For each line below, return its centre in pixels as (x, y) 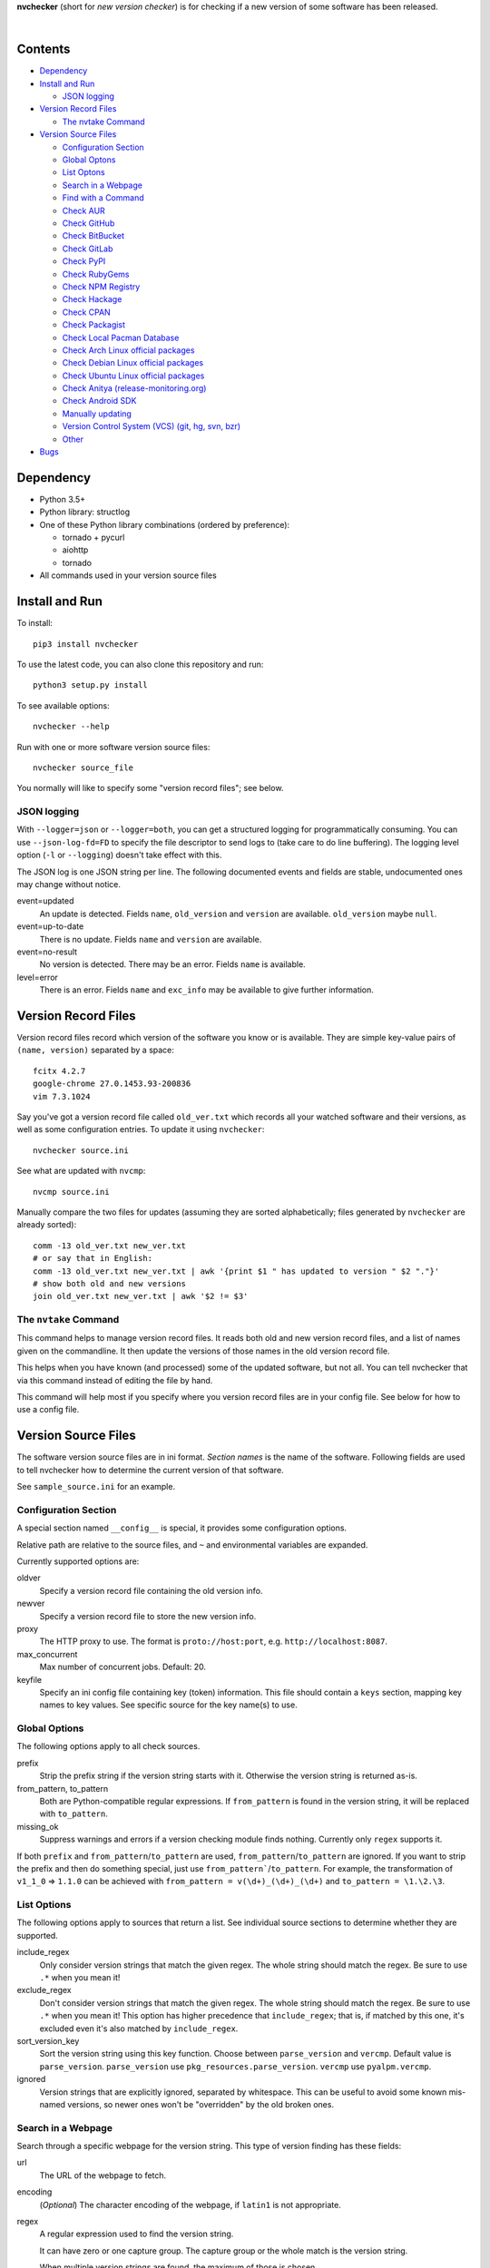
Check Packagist (94, 325)
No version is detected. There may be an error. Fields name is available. (172, 964)
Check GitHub (88, 223)
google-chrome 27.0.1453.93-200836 (112, 1084)
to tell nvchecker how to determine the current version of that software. (151, 1470)
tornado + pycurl (93, 538)
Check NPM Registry (101, 287)
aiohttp (75, 550)
